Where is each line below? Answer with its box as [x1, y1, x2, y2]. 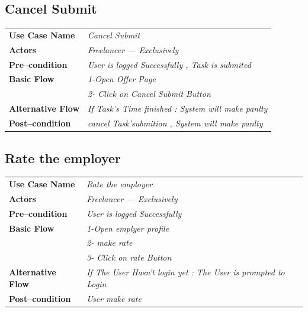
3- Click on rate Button [86, 251, 172, 264]
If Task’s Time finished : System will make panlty [88, 102, 268, 115]
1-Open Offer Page [88, 73, 156, 85]
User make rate [86, 292, 142, 304]
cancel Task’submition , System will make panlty [88, 117, 263, 129]
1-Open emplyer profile [86, 222, 169, 234]
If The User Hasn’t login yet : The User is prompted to [86, 266, 285, 278]
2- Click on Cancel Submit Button [88, 87, 211, 100]
